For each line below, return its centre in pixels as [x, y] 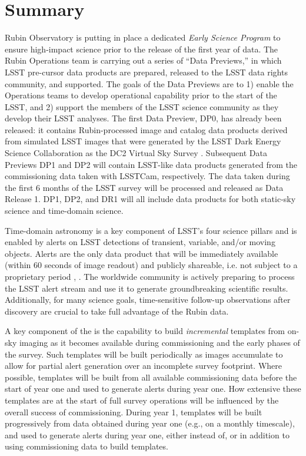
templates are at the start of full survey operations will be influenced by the [142, 400]
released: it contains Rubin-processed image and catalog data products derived [146, 129]
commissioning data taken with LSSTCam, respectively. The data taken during [147, 176]
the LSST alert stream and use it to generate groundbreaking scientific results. [147, 288]
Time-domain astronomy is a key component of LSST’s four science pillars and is [151, 230]
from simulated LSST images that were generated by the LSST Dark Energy [143, 141]
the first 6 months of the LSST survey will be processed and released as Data [144, 187]
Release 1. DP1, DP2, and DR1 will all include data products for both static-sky [150, 199]
